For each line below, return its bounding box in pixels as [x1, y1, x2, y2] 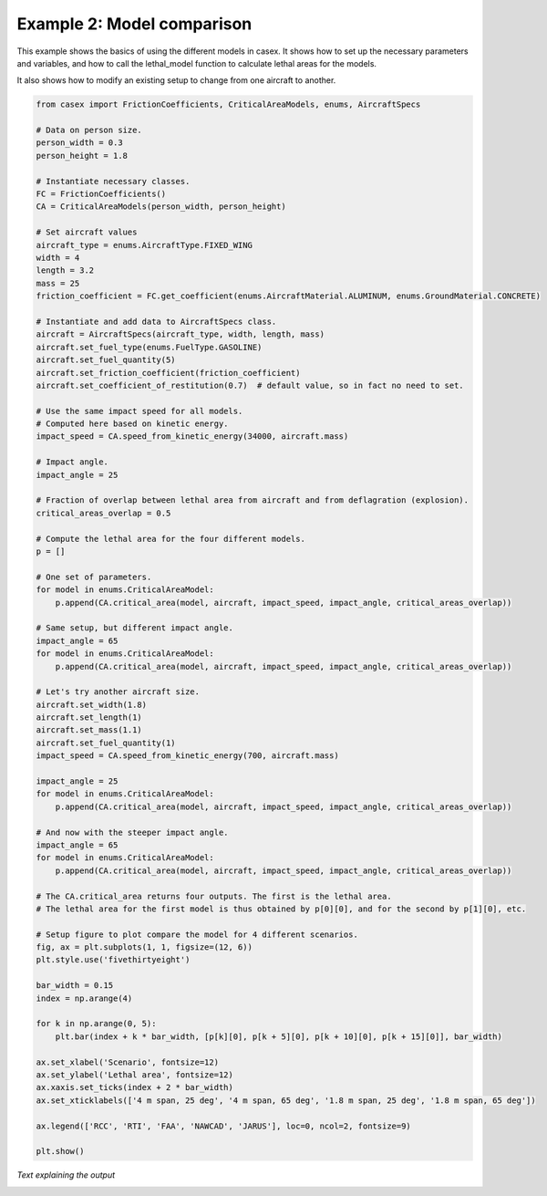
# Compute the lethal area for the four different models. [36, 534, 305, 544]
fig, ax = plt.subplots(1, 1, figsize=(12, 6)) [36, 942, 253, 952]
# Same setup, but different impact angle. [36, 623, 234, 633]
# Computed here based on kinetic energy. [36, 419, 229, 429]
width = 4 [36, 253, 80, 263]
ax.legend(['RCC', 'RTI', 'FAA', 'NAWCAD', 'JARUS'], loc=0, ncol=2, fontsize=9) [36, 1120, 412, 1131]
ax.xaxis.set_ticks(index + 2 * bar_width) [36, 1082, 234, 1093]
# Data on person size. [36, 125, 143, 136]
